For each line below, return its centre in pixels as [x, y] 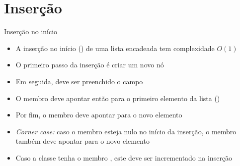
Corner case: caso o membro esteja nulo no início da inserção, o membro [126, 131]
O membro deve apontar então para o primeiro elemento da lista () [118, 98]
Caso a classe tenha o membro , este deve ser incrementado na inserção [124, 157]
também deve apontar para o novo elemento [82, 141]
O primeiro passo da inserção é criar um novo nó [90, 65]
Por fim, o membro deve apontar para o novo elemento [99, 115]
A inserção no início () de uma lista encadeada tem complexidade [115, 48]
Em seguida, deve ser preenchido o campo [79, 81]
